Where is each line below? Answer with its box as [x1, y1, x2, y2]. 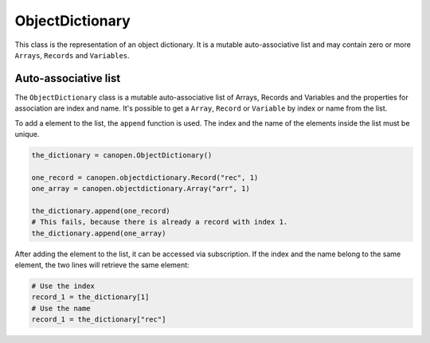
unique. [14, 130, 40, 139]
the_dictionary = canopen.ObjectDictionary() [31, 151, 213, 159]
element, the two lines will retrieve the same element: [14, 260, 190, 270]
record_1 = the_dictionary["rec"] [31, 315, 166, 324]
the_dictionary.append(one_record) [31, 206, 170, 215]
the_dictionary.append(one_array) [31, 228, 166, 238]
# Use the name [31, 303, 91, 313]
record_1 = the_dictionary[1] [31, 293, 150, 302]
